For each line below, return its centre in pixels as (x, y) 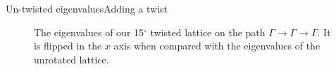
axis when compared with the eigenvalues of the (217, 46)
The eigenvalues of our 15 (89, 32)
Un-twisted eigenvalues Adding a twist (87, 8)
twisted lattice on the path (208, 32)
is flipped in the (68, 46)
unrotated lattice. (71, 59)
